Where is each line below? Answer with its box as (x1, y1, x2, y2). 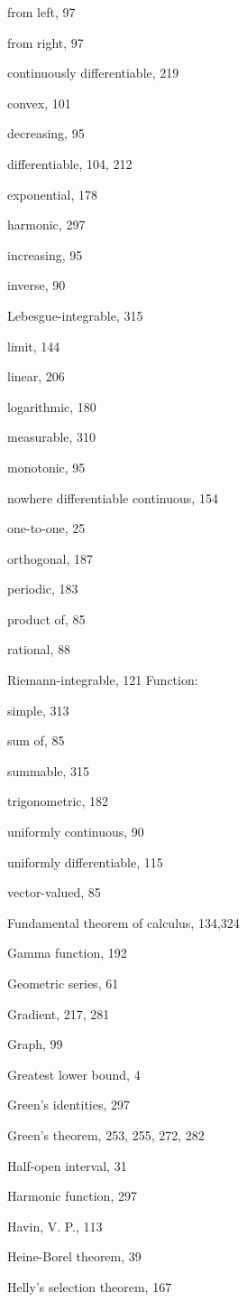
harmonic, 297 (7, 215, 86, 234)
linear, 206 (7, 367, 65, 386)
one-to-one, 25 (7, 519, 86, 538)
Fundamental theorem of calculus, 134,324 (7, 913, 240, 932)
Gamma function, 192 (7, 943, 127, 962)
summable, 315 (7, 761, 90, 780)
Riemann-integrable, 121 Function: (7, 670, 198, 689)
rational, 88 (7, 640, 71, 659)
